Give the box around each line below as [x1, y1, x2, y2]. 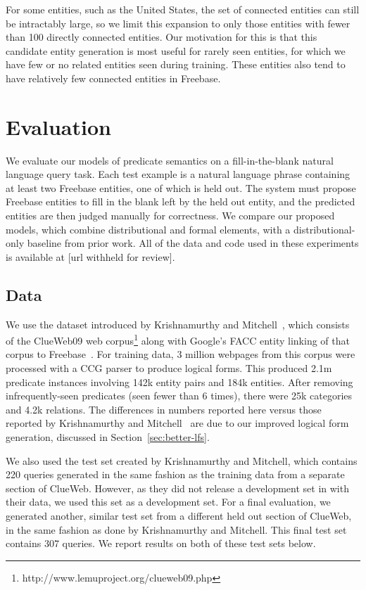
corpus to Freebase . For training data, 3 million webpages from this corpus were [6, 347, 355, 361]
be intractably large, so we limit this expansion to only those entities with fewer [6, 15, 351, 30]
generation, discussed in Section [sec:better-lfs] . [6, 430, 210, 444]
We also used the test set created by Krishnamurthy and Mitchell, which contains [6, 453, 358, 468]
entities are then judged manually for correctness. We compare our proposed [6, 208, 335, 223]
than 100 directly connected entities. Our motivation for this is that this [6, 30, 317, 44]
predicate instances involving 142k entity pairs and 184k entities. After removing [6, 374, 353, 389]
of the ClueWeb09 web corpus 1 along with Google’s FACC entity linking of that [6, 331, 350, 347]
